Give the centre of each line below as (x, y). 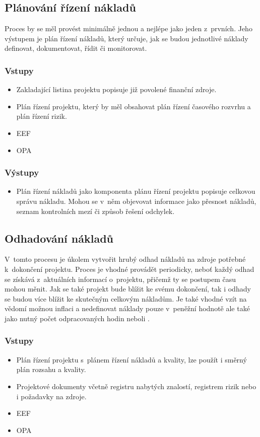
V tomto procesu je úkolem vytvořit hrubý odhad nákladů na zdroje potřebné (125, 259)
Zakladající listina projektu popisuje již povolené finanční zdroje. (116, 89)
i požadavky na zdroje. (51, 396)
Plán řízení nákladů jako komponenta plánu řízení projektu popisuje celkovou (136, 191)
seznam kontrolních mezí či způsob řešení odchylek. (95, 211)
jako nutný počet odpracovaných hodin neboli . (77, 318)
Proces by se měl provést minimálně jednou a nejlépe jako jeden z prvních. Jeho (128, 28)
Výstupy (22, 172)
